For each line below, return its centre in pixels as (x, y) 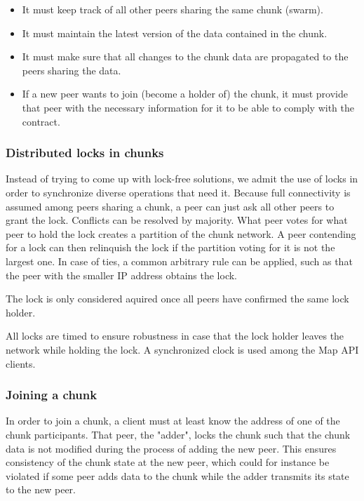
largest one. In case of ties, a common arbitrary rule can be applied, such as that (179, 261)
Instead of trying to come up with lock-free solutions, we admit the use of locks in (182, 179)
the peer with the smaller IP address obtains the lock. (121, 275)
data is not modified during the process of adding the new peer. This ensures (171, 448)
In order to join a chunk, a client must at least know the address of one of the (173, 421)
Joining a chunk (52, 395)
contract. (41, 121)
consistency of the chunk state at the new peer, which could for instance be (168, 462)
